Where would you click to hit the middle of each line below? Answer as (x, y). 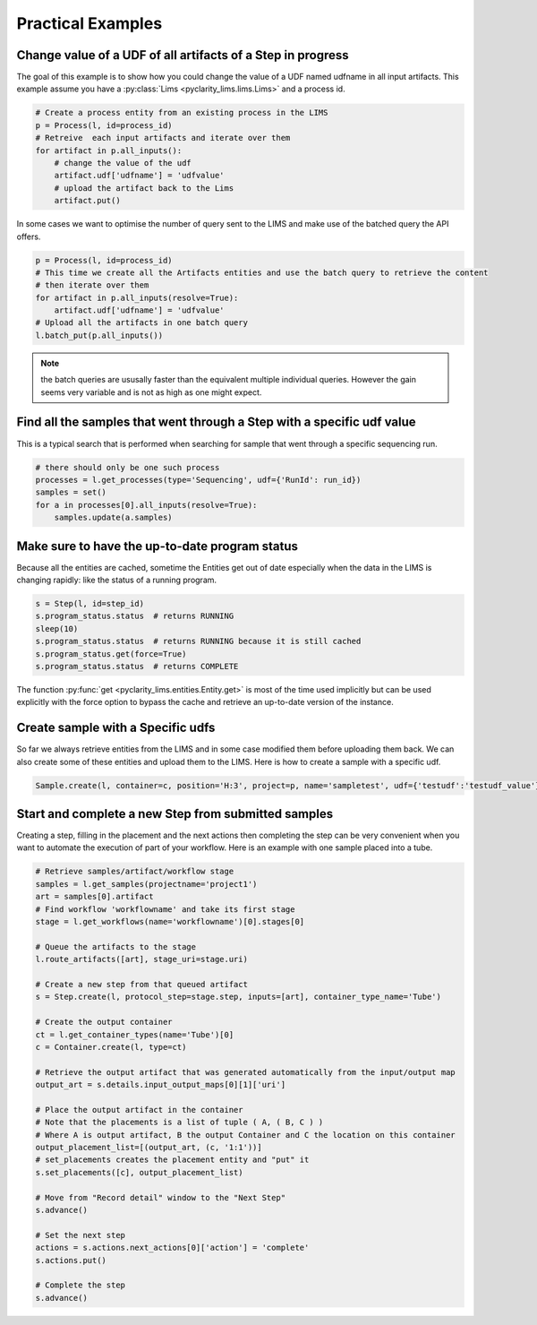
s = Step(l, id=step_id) (90, 603)
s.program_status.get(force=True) (111, 654)
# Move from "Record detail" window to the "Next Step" (161, 1197)
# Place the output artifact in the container (139, 1110)
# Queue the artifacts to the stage (116, 946)
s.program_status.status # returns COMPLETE (137, 666)
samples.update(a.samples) (114, 518)
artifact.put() (87, 201)
